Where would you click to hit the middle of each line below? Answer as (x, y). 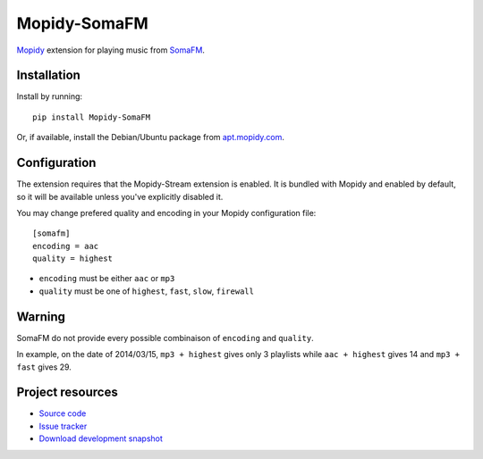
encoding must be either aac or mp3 (107, 279)
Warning (41, 317)
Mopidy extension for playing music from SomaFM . (111, 50)
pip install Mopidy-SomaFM (92, 117)
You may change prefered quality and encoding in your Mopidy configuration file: (166, 213)
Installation (48, 75)
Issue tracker (63, 426)
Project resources (67, 392)
